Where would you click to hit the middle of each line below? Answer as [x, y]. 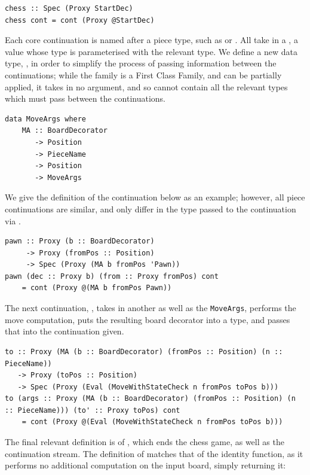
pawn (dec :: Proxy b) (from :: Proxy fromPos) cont [112, 276]
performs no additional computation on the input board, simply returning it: [145, 465]
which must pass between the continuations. [85, 98]
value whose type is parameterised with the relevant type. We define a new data [151, 51]
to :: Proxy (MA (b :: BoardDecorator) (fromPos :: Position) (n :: [144, 351]
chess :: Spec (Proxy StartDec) [69, 8]
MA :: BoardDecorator [65, 131]
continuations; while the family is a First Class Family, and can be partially [143, 74]
